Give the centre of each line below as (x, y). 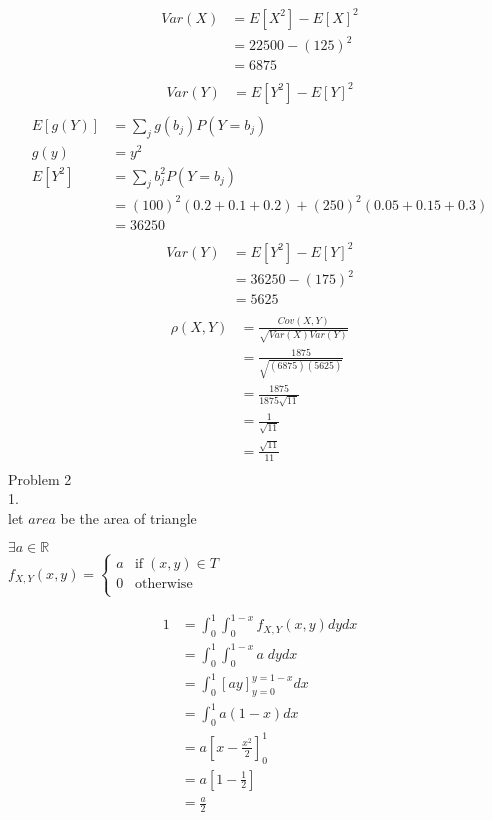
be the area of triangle (128, 517)
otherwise (163, 583)
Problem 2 (40, 478)
